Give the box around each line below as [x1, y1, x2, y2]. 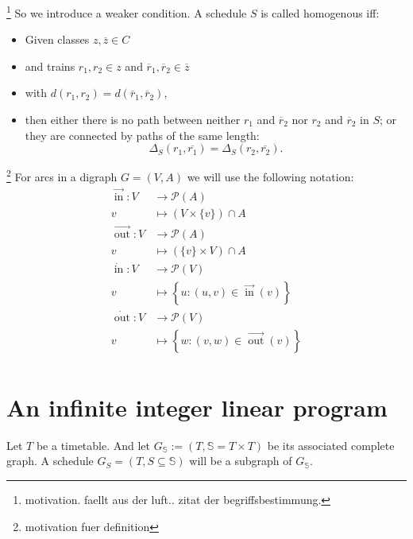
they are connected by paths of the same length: [25, 126, 260, 143]
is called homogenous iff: [261, 4, 380, 21]
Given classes [25, 31, 90, 48]
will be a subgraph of [189, 452, 292, 469]
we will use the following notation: [187, 168, 354, 184]
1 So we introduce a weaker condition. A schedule [6, 2, 247, 21]
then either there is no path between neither [25, 111, 241, 128]
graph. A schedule [6, 452, 94, 469]
